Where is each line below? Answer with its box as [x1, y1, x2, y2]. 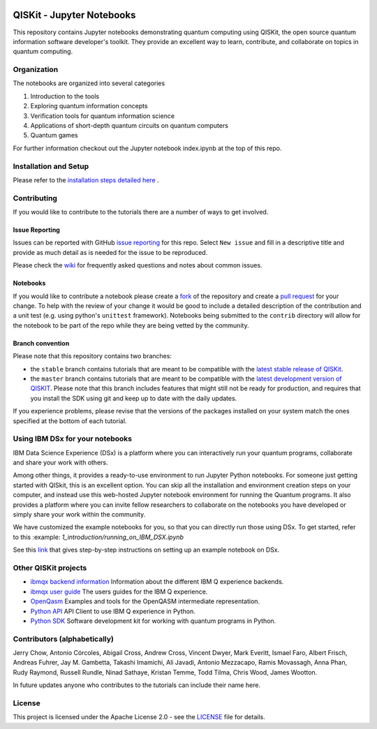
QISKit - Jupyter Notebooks [13, 9, 136, 21]
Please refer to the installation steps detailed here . [13, 175, 160, 184]
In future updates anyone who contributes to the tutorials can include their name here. [13, 681, 261, 689]
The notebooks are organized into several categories [13, 79, 165, 87]
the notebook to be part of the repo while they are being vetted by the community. [13, 321, 249, 330]
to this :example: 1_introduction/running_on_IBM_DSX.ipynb [13, 533, 184, 541]
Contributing [13, 193, 57, 202]
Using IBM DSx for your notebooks [13, 434, 133, 443]
